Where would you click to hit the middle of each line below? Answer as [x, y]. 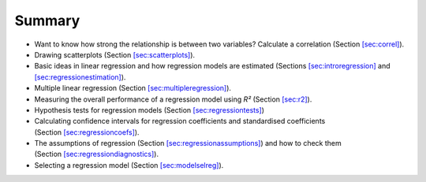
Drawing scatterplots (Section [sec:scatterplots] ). [115, 54]
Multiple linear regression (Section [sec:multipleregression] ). [133, 88]
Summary [47, 20]
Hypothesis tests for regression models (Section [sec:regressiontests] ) [149, 110]
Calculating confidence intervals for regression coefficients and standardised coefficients [180, 121]
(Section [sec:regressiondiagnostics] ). [97, 154]
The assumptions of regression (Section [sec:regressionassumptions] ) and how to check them [188, 143]
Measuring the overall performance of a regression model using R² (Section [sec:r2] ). [173, 99]
